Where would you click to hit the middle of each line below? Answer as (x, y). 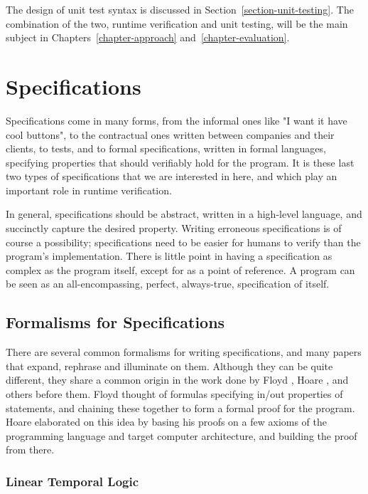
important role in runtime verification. (89, 190)
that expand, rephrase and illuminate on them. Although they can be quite (169, 366)
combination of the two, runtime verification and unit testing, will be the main (177, 23)
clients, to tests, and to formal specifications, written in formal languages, (166, 148)
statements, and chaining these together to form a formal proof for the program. (180, 408)
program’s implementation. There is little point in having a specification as (169, 256)
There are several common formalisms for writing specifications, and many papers (184, 352)
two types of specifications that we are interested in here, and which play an (172, 176)
